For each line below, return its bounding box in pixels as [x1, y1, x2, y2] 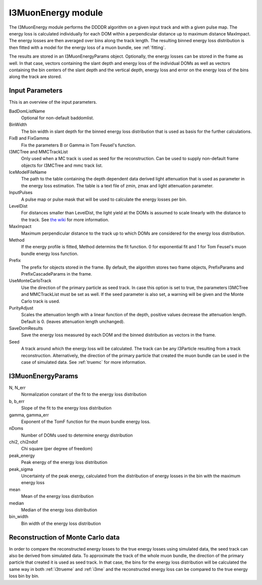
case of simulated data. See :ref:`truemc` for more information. [21, 359, 147, 365]
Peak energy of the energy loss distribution [21, 459, 108, 465]
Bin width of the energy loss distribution [21, 520, 101, 526]
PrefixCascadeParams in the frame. [21, 271, 92, 276]
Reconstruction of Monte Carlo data [9, 533, 120, 541]
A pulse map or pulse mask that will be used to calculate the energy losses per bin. [21, 196, 187, 202]
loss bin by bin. [9, 573, 40, 579]
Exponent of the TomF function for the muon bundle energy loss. [21, 419, 151, 424]
